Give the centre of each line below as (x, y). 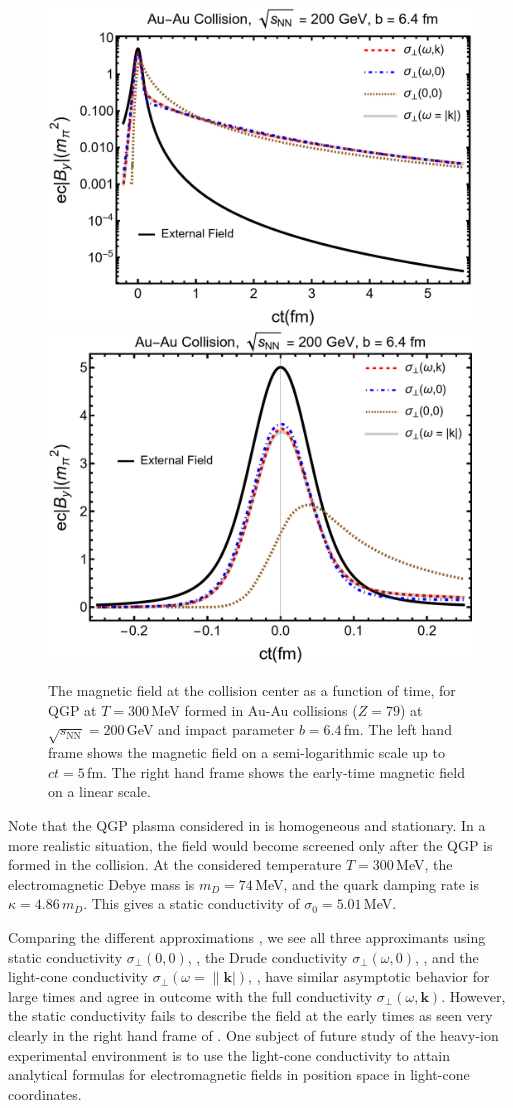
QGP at (72, 709)
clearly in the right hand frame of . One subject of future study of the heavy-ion (253, 1034)
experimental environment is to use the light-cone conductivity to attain (229, 1054)
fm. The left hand (397, 729)
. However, (473, 995)
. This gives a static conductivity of (191, 903)
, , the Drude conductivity (267, 956)
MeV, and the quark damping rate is (367, 883)
